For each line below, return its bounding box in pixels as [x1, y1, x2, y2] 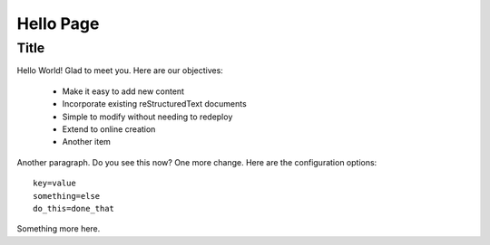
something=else [33, 191, 101, 201]
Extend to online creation [62, 123, 156, 135]
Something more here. [16, 223, 101, 234]
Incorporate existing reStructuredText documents [62, 99, 247, 109]
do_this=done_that [33, 203, 115, 213]
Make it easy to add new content [62, 86, 185, 97]
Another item [62, 137, 111, 147]
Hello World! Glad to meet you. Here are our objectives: [16, 65, 224, 76]
